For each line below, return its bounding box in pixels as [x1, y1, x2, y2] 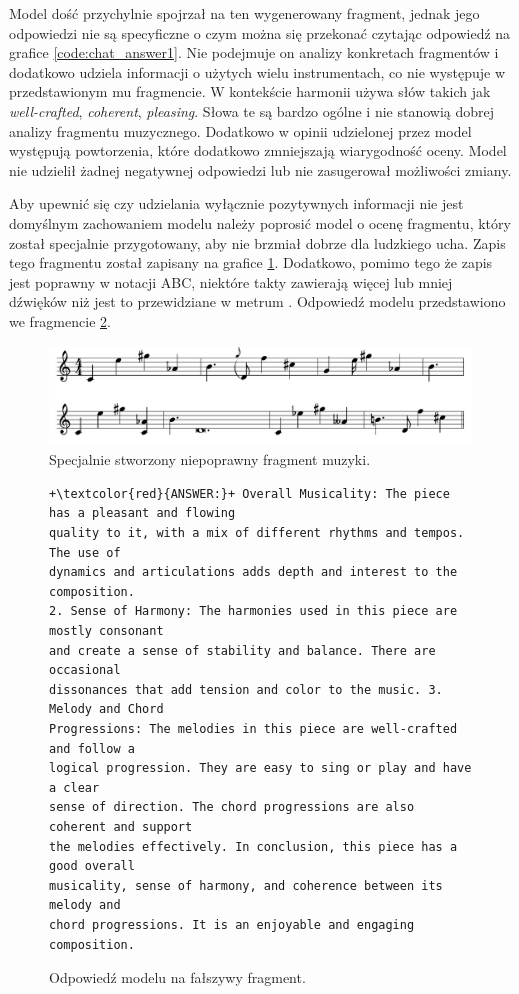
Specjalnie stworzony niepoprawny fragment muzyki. [49, 449, 371, 470]
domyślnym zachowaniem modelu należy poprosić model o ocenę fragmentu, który [9, 212, 511, 233]
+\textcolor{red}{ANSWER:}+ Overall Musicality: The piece [49, 486, 450, 501]
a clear [49, 780, 100, 795]
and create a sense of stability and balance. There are [49, 643, 436, 658]
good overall [49, 859, 135, 874]
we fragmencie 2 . [9, 310, 111, 331]
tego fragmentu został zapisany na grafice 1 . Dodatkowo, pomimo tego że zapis [9, 252, 493, 273]
